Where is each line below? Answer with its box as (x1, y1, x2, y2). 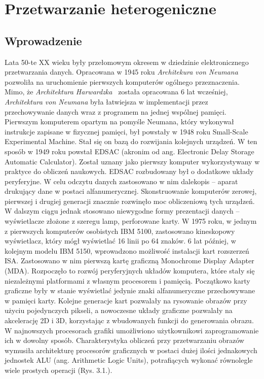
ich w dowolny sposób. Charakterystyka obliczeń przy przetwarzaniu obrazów (5, 335, 244, 346)
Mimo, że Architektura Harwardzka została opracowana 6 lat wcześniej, (5, 86, 228, 97)
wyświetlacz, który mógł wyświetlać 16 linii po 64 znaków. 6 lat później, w (5, 235, 236, 246)
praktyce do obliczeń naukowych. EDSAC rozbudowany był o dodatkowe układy (5, 166, 254, 177)
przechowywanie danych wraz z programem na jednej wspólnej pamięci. (5, 106, 227, 117)
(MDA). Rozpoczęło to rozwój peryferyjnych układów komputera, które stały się (5, 265, 255, 276)
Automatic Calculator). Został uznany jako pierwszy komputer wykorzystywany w (5, 156, 260, 166)
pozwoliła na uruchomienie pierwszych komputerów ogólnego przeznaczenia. (5, 76, 240, 87)
